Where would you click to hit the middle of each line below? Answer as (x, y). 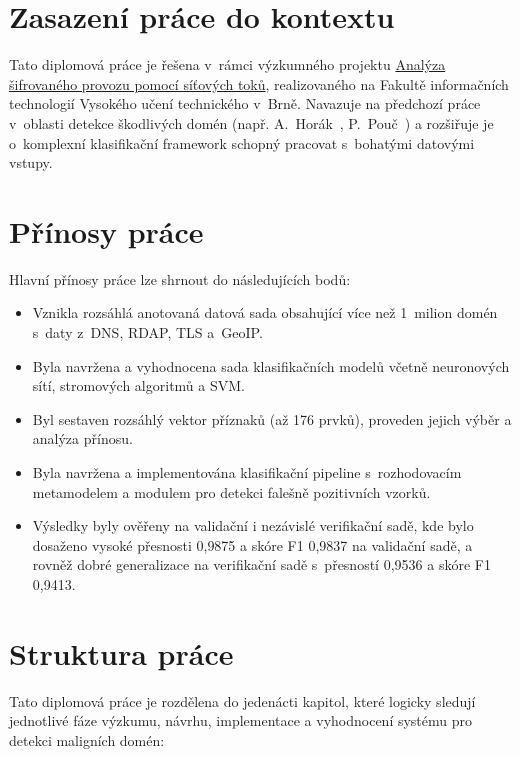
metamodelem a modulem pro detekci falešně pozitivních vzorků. (231, 491)
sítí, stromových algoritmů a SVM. (138, 385)
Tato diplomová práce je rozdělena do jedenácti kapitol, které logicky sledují (242, 700)
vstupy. (31, 162)
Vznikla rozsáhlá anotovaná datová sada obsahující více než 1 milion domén (265, 312)
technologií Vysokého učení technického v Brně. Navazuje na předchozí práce (245, 103)
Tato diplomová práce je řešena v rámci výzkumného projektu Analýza (227, 64)
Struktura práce (121, 652)
